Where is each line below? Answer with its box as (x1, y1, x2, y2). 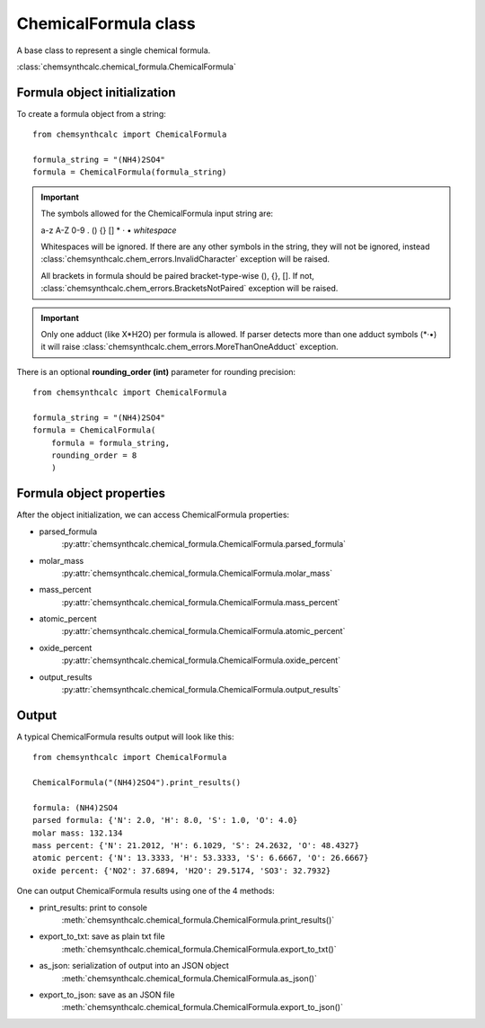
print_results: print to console (39, 902, 148, 913)
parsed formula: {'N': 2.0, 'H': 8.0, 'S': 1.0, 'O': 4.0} (32, 815, 298, 826)
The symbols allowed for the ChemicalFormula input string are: (40, 208, 274, 219)
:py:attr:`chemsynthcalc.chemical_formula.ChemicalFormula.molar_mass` (61, 568, 332, 578)
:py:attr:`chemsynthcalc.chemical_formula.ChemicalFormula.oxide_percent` (61, 655, 341, 666)
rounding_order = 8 (50, 451, 137, 460)
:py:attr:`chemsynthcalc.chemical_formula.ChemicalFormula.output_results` (61, 684, 341, 695)
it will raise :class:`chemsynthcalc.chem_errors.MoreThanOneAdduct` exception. (40, 342, 339, 353)
